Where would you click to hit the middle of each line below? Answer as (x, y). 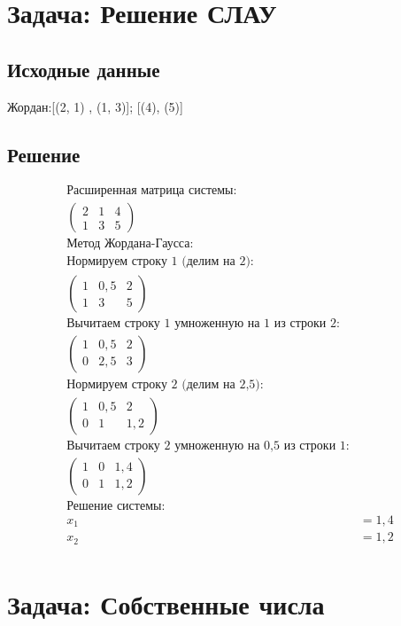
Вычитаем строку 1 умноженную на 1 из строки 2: (203, 323)
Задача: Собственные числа (166, 603)
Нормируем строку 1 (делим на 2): (160, 262)
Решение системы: (116, 506)
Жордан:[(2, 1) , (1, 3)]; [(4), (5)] (95, 106)
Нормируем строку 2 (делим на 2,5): (165, 384)
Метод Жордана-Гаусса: (130, 244)
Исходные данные (84, 69)
